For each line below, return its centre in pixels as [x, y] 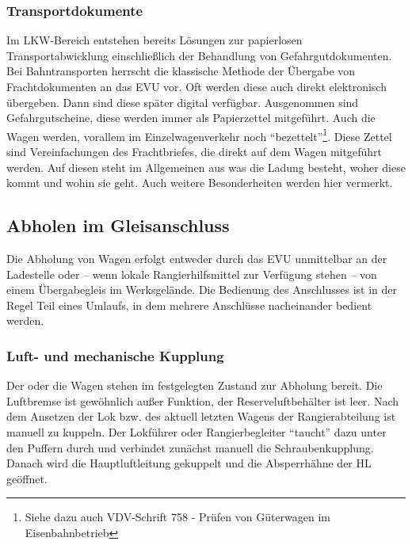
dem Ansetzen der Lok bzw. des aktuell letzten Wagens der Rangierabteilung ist [201, 416]
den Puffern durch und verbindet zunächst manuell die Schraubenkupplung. [190, 447]
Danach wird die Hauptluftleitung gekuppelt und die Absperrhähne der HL [189, 463]
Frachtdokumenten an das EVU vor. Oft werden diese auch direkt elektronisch [196, 86]
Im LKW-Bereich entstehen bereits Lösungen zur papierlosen [154, 40]
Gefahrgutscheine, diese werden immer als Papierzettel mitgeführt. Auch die [191, 118]
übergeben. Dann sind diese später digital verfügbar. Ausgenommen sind [183, 102]
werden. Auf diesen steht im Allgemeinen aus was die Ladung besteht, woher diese [206, 167]
